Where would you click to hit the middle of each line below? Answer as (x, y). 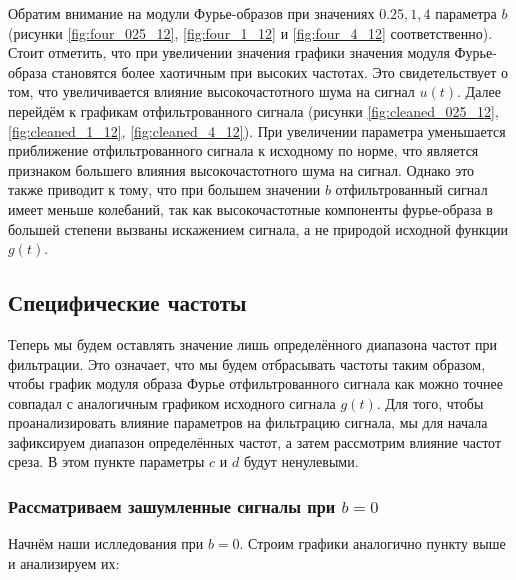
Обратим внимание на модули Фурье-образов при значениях (191, 13)
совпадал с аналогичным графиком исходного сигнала (172, 402)
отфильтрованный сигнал (411, 189)
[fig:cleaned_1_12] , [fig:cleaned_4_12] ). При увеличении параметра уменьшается (257, 130)
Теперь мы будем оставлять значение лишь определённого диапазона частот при (252, 343)
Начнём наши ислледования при (106, 543)
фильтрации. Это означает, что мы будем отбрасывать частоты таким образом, (247, 363)
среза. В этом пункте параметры (106, 461)
